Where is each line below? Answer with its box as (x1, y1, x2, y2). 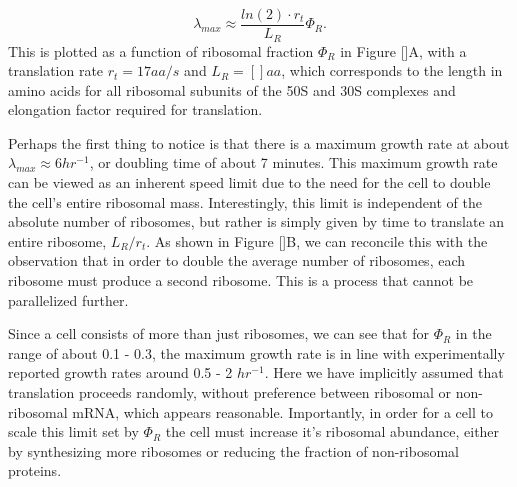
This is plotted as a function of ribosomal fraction (8, 40, 314, 61)
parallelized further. (8, 289, 129, 310)
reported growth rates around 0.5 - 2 (8, 362, 233, 383)
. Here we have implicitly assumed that (264, 362, 504, 383)
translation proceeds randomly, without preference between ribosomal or (8, 382, 452, 403)
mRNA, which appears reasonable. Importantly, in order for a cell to (72, 401, 493, 422)
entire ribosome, (8, 230, 107, 251)
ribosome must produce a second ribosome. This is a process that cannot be (8, 270, 474, 291)
